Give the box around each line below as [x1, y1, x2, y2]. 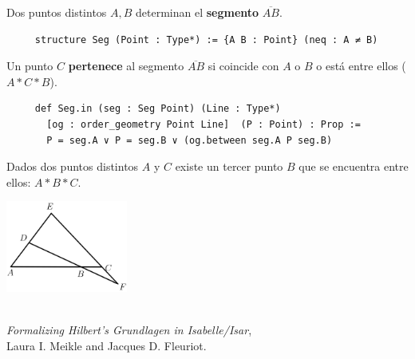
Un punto [6, 57, 53, 74]
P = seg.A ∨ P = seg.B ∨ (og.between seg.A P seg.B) [46, 134, 333, 146]
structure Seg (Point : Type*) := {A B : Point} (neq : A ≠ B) [34, 34, 378, 45]
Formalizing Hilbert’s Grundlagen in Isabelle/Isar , [6, 321, 252, 337]
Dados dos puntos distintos [6, 158, 139, 175]
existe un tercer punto [175, 158, 283, 175]
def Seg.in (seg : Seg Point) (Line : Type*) [34, 103, 281, 115]
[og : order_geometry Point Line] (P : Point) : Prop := [46, 118, 361, 130]
